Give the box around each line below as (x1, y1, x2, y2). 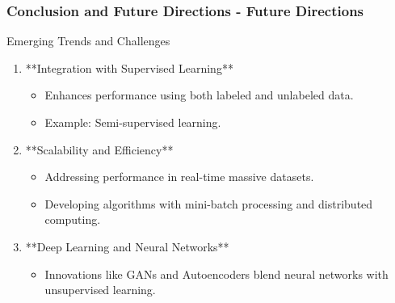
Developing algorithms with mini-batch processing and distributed (44, 195, 373, 212)
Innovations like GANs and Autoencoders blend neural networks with (44, 265, 389, 282)
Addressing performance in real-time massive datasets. (44, 168, 314, 185)
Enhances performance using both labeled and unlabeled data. (44, 86, 354, 103)
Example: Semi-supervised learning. (44, 114, 221, 130)
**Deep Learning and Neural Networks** (25, 238, 229, 255)
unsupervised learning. (44, 281, 156, 298)
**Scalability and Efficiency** (25, 141, 174, 158)
